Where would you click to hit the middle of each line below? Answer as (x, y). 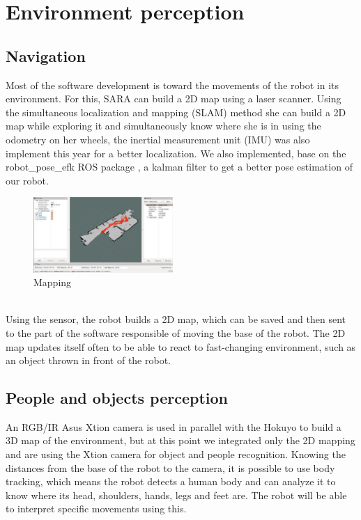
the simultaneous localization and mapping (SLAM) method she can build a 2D (176, 112)
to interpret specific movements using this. (96, 509)
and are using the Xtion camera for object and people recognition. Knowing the (176, 454)
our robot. (27, 180)
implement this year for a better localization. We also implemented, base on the (176, 153)
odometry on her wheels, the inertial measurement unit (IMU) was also (158, 139)
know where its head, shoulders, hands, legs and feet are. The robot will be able (176, 495)
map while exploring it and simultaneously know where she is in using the (163, 126)
